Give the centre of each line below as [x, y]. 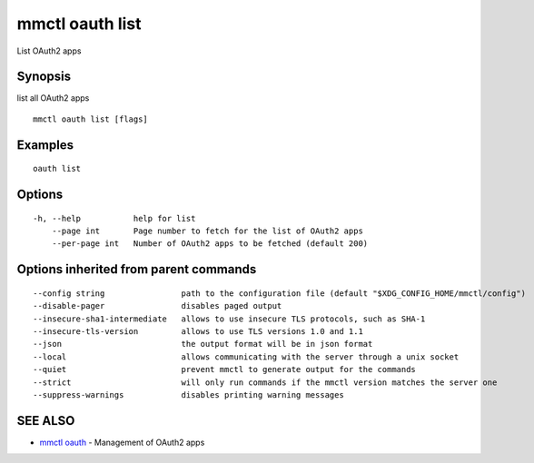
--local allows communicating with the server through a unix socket [246, 357]
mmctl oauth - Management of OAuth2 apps [122, 442]
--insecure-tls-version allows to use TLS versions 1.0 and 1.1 [198, 332]
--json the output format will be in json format [203, 344]
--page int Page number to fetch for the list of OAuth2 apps [207, 231]
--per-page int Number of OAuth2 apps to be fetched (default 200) [210, 244]
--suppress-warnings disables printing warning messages [188, 394]
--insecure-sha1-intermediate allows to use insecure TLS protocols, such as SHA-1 [229, 319]
